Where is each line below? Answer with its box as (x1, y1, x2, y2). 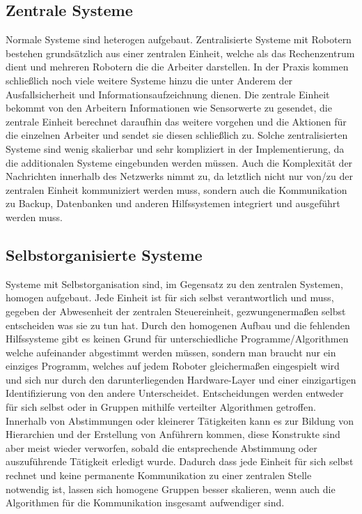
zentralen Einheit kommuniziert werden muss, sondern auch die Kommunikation (6, 182, 347, 197)
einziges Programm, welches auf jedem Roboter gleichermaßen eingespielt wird (6, 358, 340, 373)
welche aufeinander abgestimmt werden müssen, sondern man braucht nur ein (6, 345, 336, 359)
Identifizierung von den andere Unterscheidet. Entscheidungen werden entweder (6, 386, 344, 400)
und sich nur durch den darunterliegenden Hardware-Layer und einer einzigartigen (6, 372, 356, 386)
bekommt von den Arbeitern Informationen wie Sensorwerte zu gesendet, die (6, 100, 332, 115)
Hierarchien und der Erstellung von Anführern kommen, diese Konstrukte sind (6, 427, 340, 441)
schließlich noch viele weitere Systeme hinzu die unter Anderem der (6, 73, 293, 87)
